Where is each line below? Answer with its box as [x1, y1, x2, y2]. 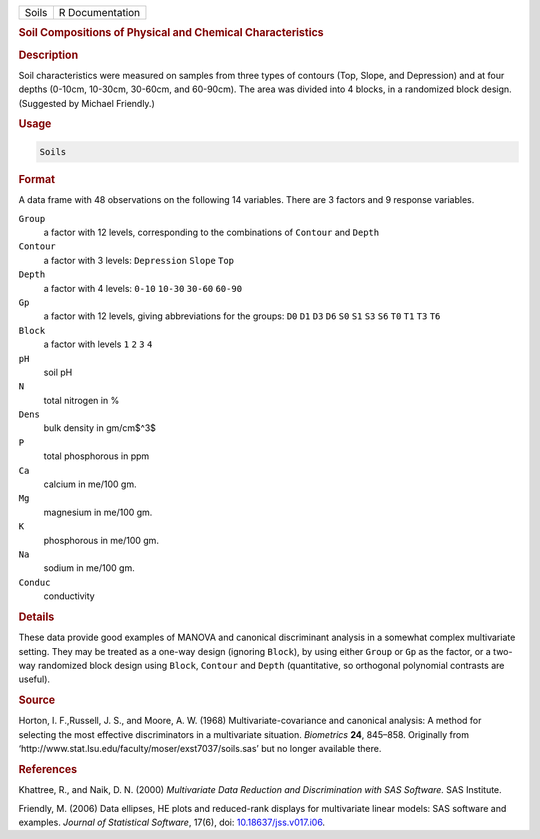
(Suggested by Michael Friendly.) [18, 97, 155, 109]
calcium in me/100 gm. [43, 478, 137, 490]
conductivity [43, 590, 95, 602]
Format [18, 172, 55, 186]
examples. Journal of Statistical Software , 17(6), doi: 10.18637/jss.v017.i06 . [18, 816, 325, 829]
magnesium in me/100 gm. [43, 506, 153, 518]
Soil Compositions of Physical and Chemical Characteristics [18, 26, 324, 40]
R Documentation [58, 6, 141, 19]
